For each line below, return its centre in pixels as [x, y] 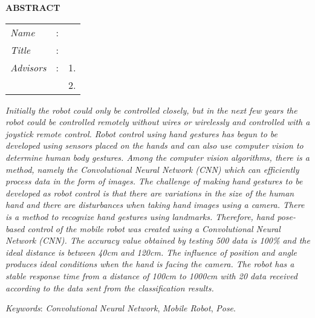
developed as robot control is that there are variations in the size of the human [150, 193]
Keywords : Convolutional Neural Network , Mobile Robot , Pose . [121, 308]
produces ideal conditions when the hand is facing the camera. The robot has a [150, 264]
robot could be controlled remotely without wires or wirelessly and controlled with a [158, 122]
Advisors [28, 67]
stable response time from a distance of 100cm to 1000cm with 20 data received [151, 275]
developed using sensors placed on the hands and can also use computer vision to [154, 145]
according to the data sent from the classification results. [110, 287]
